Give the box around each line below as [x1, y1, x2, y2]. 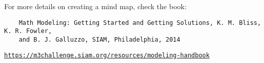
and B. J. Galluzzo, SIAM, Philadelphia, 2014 [18, 36, 180, 43]
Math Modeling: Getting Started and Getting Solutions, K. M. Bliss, [18, 19, 261, 26]
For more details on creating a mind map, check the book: [4, 1, 187, 11]
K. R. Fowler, [4, 27, 52, 35]
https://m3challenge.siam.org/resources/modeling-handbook [4, 51, 210, 59]
